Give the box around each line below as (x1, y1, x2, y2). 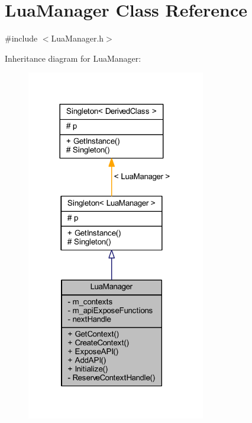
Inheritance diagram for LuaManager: (5, 52, 141, 64)
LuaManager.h (51, 32, 104, 44)
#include (5, 32, 38, 44)
